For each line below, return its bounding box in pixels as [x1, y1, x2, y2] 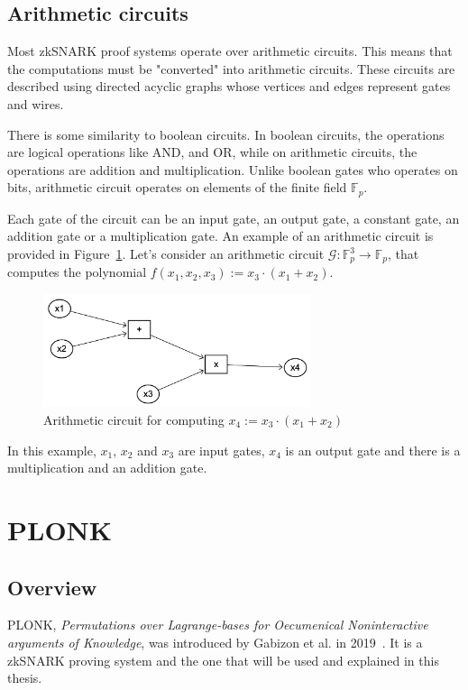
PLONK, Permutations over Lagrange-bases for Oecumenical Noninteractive [7, 615, 428, 634]
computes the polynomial [7, 262, 147, 281]
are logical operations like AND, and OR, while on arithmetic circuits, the [7, 143, 418, 161]
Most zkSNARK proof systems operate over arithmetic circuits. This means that [7, 41, 453, 60]
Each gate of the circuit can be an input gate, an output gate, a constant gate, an [7, 208, 460, 227]
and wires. [7, 94, 64, 113]
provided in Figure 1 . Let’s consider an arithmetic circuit [7, 244, 325, 262]
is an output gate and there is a [285, 440, 461, 459]
